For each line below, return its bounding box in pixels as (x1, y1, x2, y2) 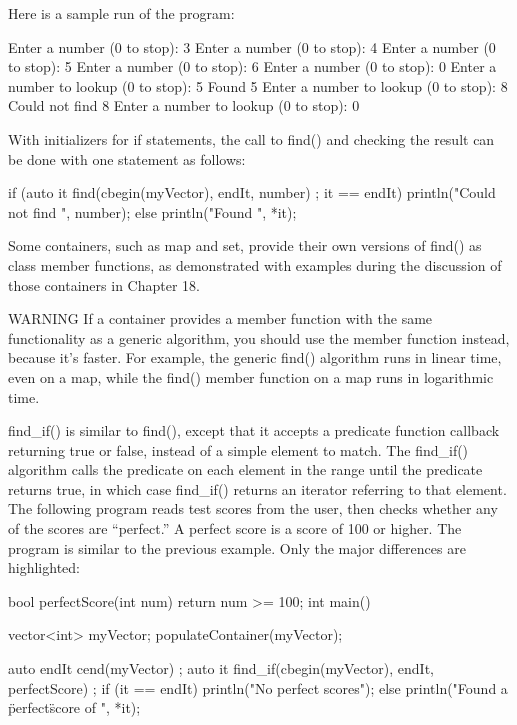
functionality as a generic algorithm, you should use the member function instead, (8, 327, 510, 348)
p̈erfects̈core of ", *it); (8, 697, 141, 718)
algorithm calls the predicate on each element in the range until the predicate (8, 459, 483, 480)
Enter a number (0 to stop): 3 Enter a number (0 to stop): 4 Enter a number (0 (8, 36, 496, 57)
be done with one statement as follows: (8, 148, 246, 169)
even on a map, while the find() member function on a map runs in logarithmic (8, 366, 494, 387)
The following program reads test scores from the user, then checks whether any (8, 498, 498, 519)
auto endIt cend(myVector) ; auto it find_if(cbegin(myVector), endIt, (8, 658, 434, 679)
